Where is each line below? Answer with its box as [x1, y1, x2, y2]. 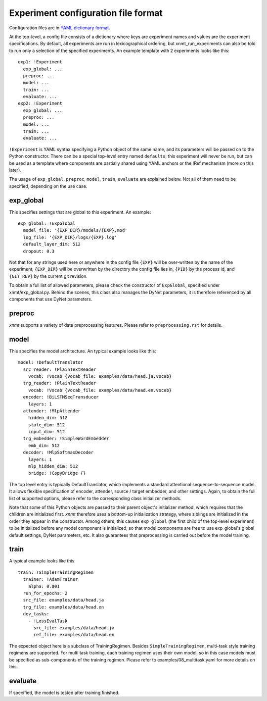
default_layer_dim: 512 [23, 242, 81, 247]
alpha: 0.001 [28, 583, 60, 589]
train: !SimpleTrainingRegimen [18, 569, 94, 575]
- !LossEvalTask [28, 618, 68, 624]
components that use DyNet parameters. [9, 296, 92, 302]
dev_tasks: [23, 611, 49, 617]
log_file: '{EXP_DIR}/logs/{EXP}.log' [23, 234, 117, 240]
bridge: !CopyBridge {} [28, 470, 86, 476]
